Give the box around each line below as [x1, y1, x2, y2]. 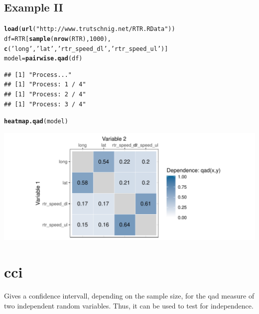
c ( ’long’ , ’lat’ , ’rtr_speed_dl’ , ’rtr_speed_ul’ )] [4, 45, 168, 52]
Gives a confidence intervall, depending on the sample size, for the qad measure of [4, 291, 255, 301]
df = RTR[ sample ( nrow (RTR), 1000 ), [4, 35, 111, 42]
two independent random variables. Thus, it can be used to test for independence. [4, 300, 254, 311]
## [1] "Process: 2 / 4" [4, 91, 86, 98]
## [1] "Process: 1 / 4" [4, 81, 86, 88]
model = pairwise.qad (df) [4, 55, 83, 62]
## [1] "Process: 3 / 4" [4, 100, 86, 108]
